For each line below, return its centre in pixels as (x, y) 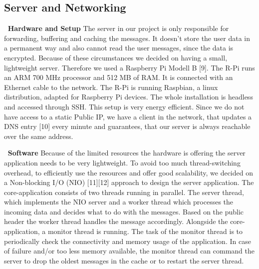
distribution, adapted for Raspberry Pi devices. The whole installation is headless (129, 97)
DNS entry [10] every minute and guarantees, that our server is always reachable (127, 126)
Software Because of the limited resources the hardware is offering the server (127, 153)
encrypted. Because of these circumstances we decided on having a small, (116, 57)
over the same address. (39, 136)
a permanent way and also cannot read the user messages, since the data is (119, 48)
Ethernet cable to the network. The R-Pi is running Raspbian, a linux (111, 87)
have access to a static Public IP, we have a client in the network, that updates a (128, 116)
